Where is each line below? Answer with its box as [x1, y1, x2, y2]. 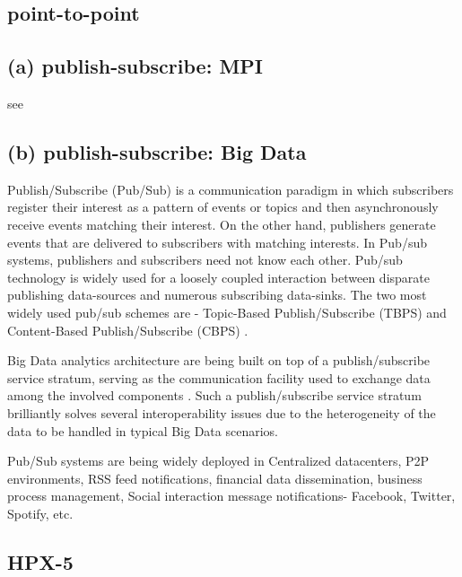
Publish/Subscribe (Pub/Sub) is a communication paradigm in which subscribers [7, 179, 454, 198]
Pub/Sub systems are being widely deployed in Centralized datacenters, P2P [7, 451, 430, 470]
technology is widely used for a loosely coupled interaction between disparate [7, 267, 430, 286]
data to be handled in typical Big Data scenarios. [7, 421, 278, 440]
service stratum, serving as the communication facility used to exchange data [7, 368, 431, 387]
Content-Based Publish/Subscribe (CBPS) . [7, 320, 248, 339]
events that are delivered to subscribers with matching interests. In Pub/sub [7, 232, 427, 251]
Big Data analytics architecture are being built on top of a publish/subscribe [7, 351, 431, 370]
